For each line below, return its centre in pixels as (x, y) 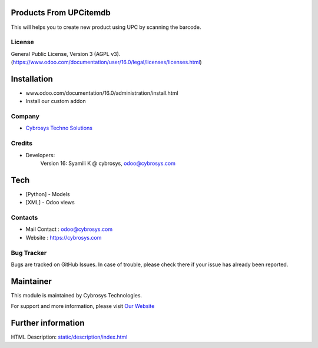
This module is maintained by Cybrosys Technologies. (77, 295)
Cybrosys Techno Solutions (59, 128)
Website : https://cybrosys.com (64, 237)
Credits (21, 143)
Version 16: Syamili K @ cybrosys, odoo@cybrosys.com (108, 163)
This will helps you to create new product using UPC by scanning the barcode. (106, 27)
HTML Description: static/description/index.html (69, 337)
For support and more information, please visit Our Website (83, 306)
